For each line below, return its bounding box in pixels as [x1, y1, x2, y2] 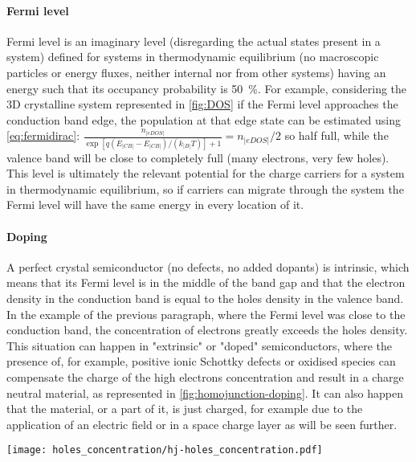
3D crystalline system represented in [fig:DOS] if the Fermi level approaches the [6, 96, 398, 112]
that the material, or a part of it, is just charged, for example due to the [6, 400, 363, 417]
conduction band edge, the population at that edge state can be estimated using [6, 111, 402, 128]
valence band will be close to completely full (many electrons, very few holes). [6, 149, 389, 166]
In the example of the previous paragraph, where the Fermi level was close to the [6, 305, 406, 322]
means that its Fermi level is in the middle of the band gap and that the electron [6, 274, 406, 291]
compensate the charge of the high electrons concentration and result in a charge [6, 369, 404, 385]
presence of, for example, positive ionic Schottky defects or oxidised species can [6, 353, 396, 370]
